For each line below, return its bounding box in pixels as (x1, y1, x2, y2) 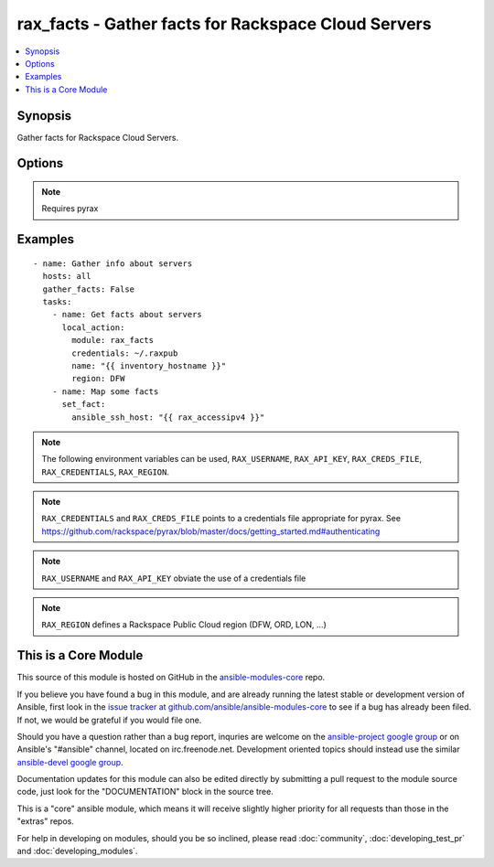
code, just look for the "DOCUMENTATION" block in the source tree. (16, 787, 274, 797)
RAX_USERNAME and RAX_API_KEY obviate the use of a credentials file (41, 573, 306, 583)
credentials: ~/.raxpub (71, 348, 178, 359)
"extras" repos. (16, 816, 75, 827)
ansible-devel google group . (16, 756, 123, 767)
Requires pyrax (41, 203, 99, 214)
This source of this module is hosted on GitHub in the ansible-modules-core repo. (16, 672, 326, 683)
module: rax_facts (71, 335, 155, 346)
